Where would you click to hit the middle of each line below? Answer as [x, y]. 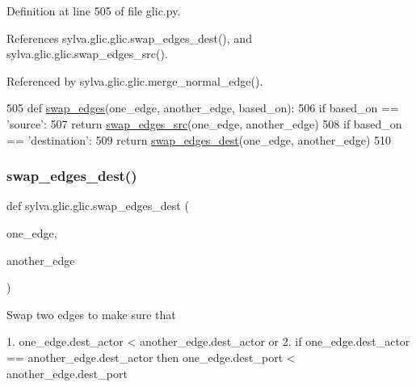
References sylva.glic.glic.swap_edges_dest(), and [129, 38]
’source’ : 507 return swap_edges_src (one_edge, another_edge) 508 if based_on [204, 123]
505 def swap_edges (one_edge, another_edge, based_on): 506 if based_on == [203, 108]
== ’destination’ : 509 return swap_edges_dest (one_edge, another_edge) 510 [199, 139]
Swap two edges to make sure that [91, 314]
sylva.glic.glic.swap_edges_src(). [87, 54]
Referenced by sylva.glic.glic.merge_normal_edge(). [135, 80]
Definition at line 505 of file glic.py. [94, 11]
